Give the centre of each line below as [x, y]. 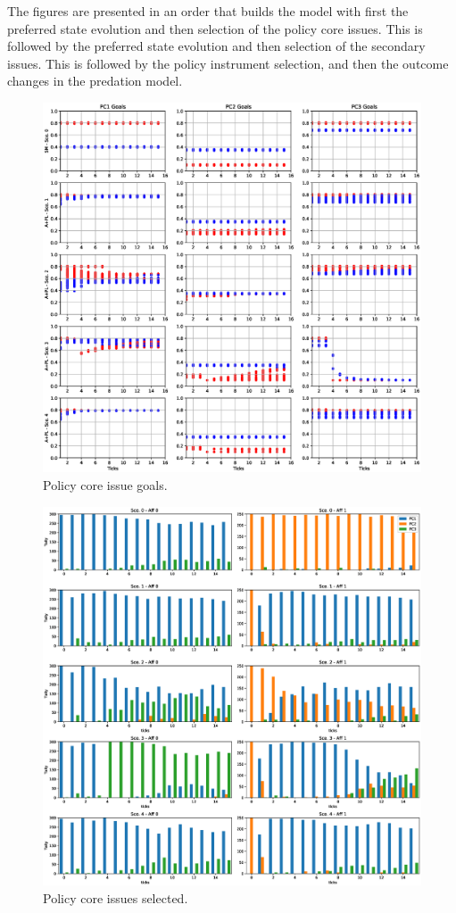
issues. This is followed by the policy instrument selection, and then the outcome [228, 63]
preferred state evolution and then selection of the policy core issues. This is [215, 28]
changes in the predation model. [95, 81]
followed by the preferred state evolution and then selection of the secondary [216, 46]
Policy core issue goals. [105, 485]
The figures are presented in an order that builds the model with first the [208, 11]
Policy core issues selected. [116, 897]
